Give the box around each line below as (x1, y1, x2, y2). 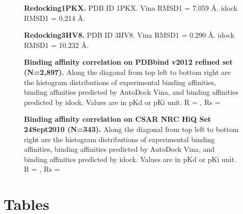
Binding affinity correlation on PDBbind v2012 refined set (24, 57, 233, 67)
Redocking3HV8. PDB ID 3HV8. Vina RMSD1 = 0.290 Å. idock (24, 30, 234, 40)
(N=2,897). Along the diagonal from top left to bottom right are (24, 66, 231, 77)
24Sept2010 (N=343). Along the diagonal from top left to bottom (24, 123, 239, 134)
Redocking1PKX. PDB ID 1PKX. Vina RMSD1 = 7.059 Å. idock (24, 3, 237, 13)
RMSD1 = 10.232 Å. (24, 39, 89, 50)
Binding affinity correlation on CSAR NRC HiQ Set (24, 114, 211, 124)
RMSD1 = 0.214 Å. (24, 12, 85, 23)
